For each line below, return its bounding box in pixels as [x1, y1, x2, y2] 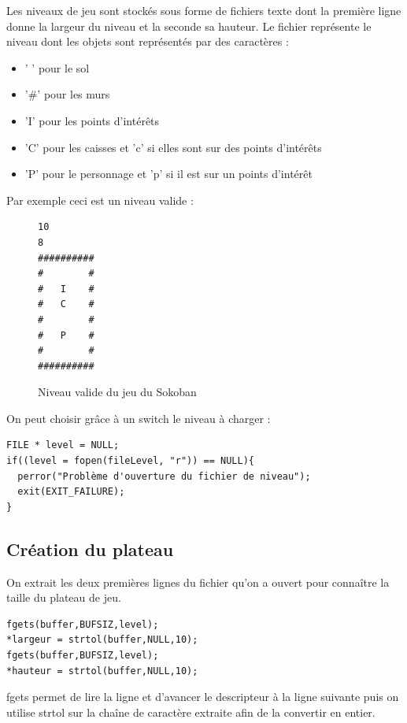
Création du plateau [6, 536, 174, 561]
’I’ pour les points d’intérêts [24, 112, 160, 128]
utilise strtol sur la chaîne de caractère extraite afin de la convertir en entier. [6, 703, 376, 720]
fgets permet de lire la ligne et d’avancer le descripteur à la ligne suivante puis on [6, 688, 399, 705]
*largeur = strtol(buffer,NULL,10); [6, 634, 198, 646]
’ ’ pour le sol [24, 59, 90, 76]
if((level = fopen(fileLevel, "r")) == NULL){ [6, 455, 254, 467]
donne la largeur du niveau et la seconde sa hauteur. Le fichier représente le [6, 17, 372, 34]
